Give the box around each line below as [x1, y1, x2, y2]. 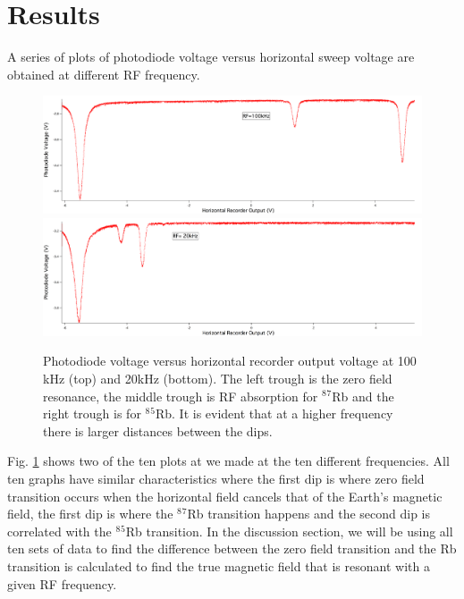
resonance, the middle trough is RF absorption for [43, 386, 318, 405]
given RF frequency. [7, 574, 117, 593]
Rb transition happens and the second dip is [187, 504, 431, 523]
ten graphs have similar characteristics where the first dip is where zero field [7, 468, 425, 487]
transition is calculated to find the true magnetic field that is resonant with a [7, 556, 430, 575]
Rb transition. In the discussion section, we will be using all [125, 521, 453, 540]
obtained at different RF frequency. [7, 64, 200, 83]
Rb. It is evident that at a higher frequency [155, 404, 393, 423]
